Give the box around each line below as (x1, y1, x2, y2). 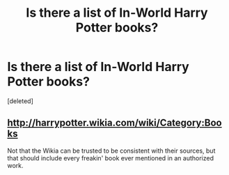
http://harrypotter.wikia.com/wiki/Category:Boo (7, 117, 222, 129)
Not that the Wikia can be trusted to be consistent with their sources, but (7, 146, 216, 155)
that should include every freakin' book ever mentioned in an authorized (7, 153, 214, 162)
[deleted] (7, 96, 33, 105)
